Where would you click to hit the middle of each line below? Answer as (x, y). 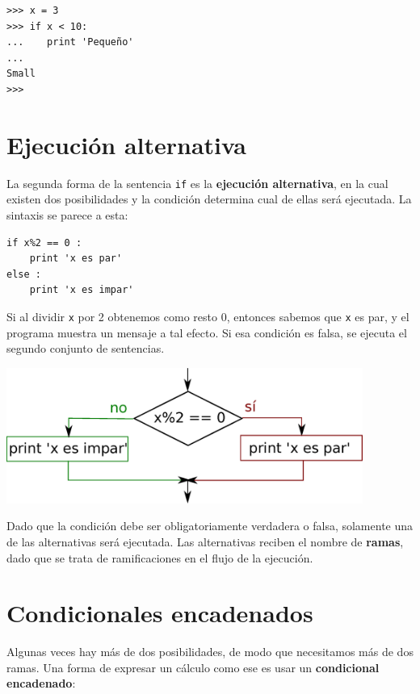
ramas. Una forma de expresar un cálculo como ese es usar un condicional (193, 667)
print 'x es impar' (82, 290)
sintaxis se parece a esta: (67, 214)
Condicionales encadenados (160, 613)
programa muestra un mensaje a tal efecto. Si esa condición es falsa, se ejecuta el (207, 332)
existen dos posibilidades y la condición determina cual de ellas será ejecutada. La (209, 199)
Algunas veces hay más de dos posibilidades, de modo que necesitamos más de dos (210, 652)
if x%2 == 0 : (44, 242)
